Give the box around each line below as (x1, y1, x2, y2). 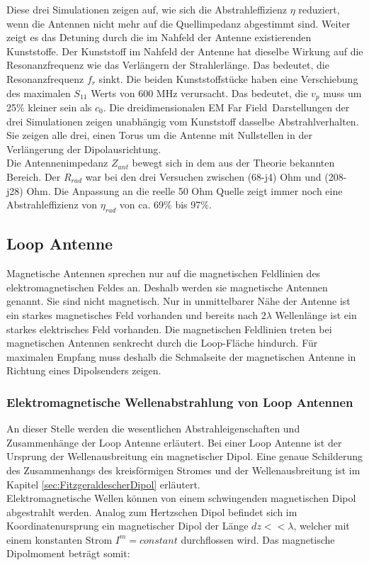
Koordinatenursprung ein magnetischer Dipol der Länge (6, 518, 249, 533)
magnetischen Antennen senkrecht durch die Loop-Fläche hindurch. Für (6, 335, 318, 350)
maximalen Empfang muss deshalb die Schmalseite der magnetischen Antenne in (6, 349, 356, 364)
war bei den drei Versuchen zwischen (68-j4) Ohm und (85, 169, 322, 184)
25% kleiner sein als (6, 100, 92, 115)
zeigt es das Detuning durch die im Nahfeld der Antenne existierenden (6, 30, 312, 45)
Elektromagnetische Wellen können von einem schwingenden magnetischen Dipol (6, 491, 356, 505)
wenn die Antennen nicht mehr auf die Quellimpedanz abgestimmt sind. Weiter (6, 16, 351, 30)
